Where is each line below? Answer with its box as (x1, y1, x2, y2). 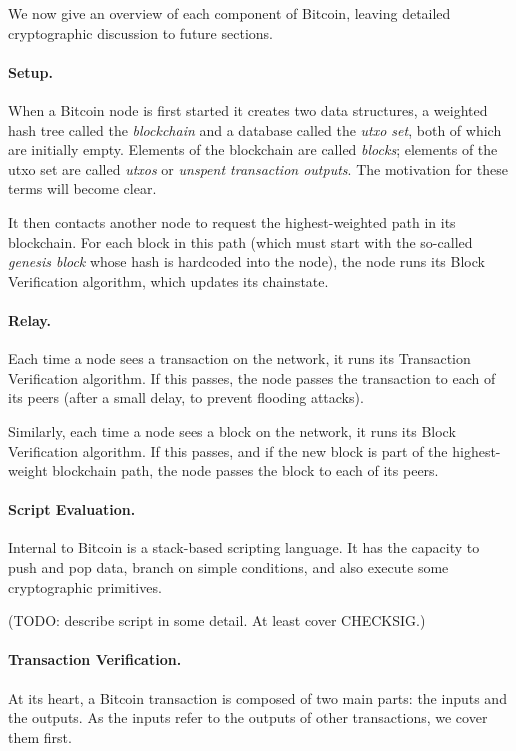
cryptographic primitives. (8, 576, 162, 597)
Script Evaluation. (8, 499, 136, 520)
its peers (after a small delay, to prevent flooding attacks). (8, 387, 364, 408)
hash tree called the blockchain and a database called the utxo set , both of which (8, 119, 502, 140)
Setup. (8, 61, 53, 82)
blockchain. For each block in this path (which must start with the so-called (8, 231, 473, 252)
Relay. (8, 309, 51, 330)
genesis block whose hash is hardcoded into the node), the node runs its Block (8, 251, 485, 272)
